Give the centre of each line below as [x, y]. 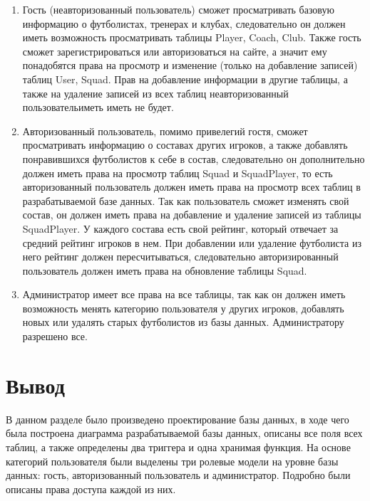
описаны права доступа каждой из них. [91, 489]
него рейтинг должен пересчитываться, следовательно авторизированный [180, 257]
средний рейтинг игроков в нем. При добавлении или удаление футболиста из [192, 242]
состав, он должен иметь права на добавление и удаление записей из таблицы [192, 215]
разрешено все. [55, 336]
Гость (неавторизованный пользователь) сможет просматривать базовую [178, 9]
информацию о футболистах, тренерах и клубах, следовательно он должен [184, 23]
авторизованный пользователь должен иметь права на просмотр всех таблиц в [191, 187]
